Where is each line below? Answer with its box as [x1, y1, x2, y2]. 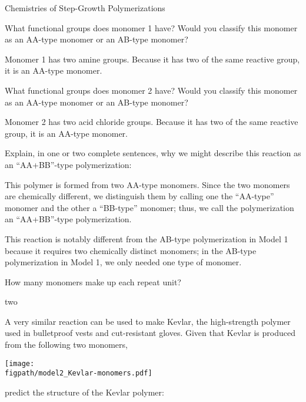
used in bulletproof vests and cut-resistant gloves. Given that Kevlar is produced [5, 327, 295, 339]
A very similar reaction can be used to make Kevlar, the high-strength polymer [5, 315, 291, 327]
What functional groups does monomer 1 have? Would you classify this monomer [5, 21, 298, 34]
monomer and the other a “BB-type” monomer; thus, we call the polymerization [5, 201, 294, 213]
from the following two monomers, [5, 338, 128, 351]
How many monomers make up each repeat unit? [5, 275, 181, 288]
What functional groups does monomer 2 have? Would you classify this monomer [5, 84, 298, 96]
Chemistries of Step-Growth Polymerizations [5, 2, 165, 14]
